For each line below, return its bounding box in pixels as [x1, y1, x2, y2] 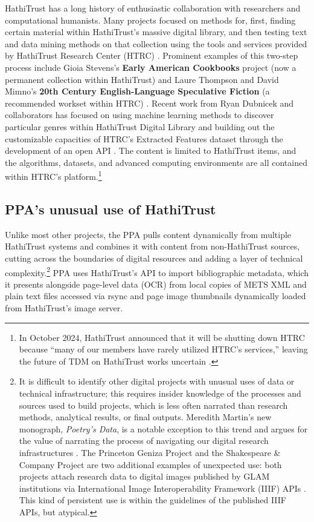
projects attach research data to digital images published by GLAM [19, 470, 270, 483]
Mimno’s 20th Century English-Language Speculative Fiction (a [5, 85, 270, 97]
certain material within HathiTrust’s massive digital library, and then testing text [5, 25, 307, 38]
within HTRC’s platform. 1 [5, 168, 102, 182]
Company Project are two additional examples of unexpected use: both [19, 458, 282, 471]
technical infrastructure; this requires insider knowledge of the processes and [19, 386, 301, 399]
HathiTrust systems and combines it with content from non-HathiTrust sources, [5, 240, 300, 253]
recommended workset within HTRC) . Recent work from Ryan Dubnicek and [5, 96, 294, 109]
